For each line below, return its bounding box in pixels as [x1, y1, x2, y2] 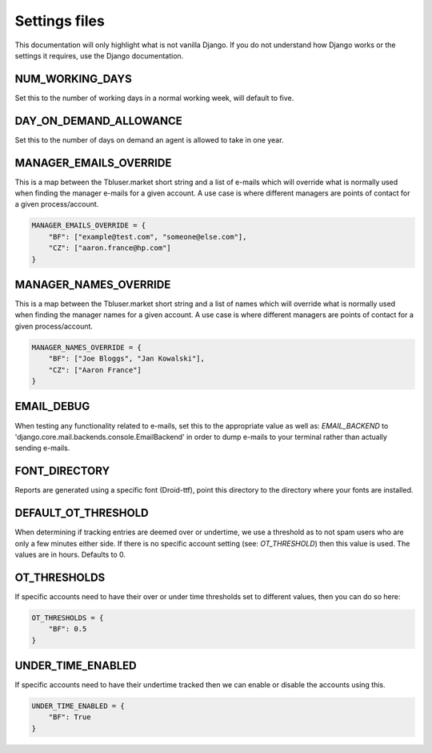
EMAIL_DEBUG [14, 400, 90, 413]
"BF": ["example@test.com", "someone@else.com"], [48, 232, 247, 241]
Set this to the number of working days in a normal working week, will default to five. [14, 93, 294, 103]
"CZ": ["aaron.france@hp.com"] [48, 244, 171, 252]
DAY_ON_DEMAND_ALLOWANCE [14, 114, 183, 127]
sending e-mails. [14, 443, 70, 453]
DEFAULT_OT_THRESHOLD [14, 506, 150, 520]
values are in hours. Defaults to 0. [14, 550, 126, 559]
